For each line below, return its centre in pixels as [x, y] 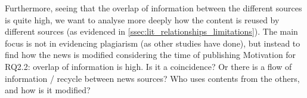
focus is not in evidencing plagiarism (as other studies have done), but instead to [153, 43]
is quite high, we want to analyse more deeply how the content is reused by [142, 19]
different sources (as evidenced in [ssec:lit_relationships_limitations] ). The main [151, 31]
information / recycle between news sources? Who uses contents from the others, [152, 78]
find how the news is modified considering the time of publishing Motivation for [151, 55]
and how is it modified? [48, 90]
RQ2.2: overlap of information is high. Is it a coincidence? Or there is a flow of [148, 66]
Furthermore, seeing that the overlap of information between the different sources [153, 8]
